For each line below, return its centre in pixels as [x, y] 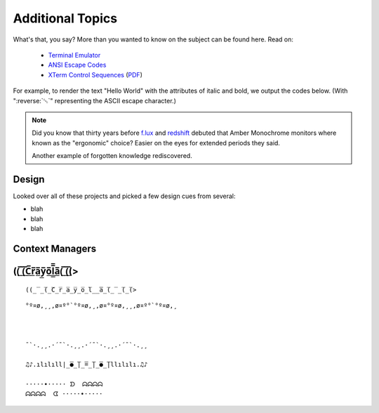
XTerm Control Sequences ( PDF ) [95, 74]
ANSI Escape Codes [77, 65]
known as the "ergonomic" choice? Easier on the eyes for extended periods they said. [156, 143]
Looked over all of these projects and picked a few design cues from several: [124, 196]
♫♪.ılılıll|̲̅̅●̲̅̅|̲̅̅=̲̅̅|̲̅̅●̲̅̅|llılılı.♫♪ [87, 365]
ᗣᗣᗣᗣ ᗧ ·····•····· [64, 394]
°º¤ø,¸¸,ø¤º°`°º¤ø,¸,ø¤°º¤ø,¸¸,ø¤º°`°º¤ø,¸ [101, 305]
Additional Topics [65, 18]
